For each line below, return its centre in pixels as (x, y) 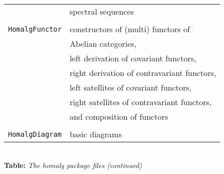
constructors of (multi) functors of (130, 29)
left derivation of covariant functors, (133, 58)
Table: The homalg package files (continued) (73, 165)
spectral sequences (102, 11)
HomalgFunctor (35, 29)
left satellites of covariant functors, (131, 87)
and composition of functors (119, 116)
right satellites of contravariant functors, (141, 102)
